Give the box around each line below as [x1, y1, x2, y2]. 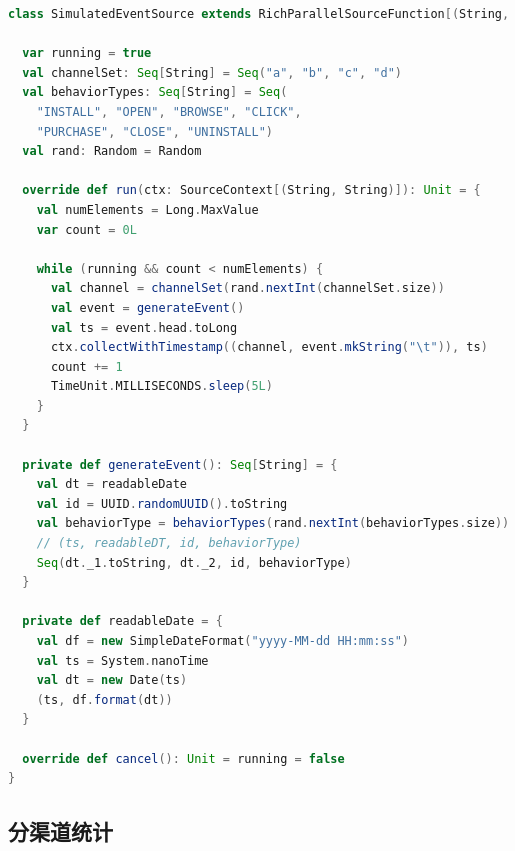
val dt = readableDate [36, 477, 188, 492]
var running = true [22, 46, 152, 61]
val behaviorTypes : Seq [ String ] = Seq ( [22, 85, 288, 100]
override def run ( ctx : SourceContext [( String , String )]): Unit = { [22, 183, 481, 198]
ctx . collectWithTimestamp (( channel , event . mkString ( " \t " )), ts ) [50, 340, 488, 355]
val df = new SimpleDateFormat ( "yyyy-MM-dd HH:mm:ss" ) [36, 634, 409, 648]
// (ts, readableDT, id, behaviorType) [36, 536, 302, 551]
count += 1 [50, 359, 123, 374]
